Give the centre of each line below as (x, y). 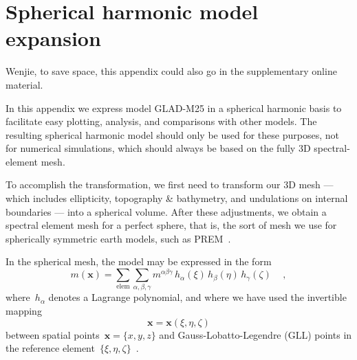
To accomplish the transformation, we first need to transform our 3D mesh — (170, 184)
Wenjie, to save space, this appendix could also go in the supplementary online (171, 71)
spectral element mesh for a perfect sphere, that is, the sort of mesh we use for (171, 225)
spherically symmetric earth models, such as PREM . (118, 238)
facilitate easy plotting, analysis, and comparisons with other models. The (161, 121)
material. (24, 84)
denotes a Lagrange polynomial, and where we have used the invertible (197, 297)
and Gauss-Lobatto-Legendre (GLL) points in (256, 334)
